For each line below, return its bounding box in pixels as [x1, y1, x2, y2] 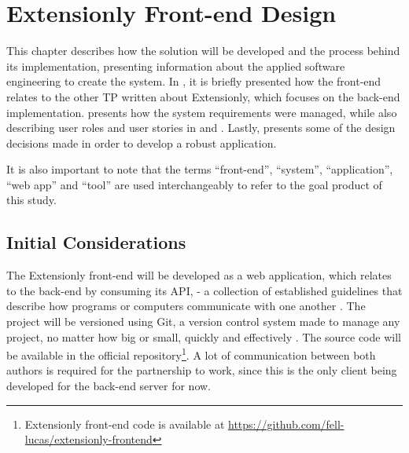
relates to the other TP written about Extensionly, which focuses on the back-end [6, 88, 400, 104]
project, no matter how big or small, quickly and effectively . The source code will [6, 328, 401, 345]
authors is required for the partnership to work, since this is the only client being [6, 362, 397, 378]
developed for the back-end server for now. [6, 378, 212, 394]
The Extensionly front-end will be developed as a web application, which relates [6, 267, 392, 283]
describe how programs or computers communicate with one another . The [6, 298, 366, 314]
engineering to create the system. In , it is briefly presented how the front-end [6, 73, 381, 90]
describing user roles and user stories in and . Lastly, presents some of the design [6, 119, 396, 136]
